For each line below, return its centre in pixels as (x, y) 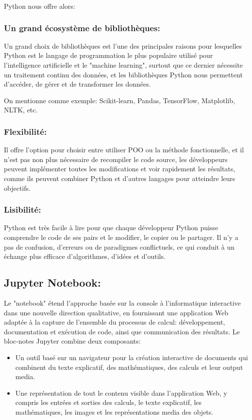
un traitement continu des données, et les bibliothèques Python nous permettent (123, 74)
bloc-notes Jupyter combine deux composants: (72, 341)
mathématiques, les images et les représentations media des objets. (114, 411)
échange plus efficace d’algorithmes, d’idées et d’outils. (85, 256)
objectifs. (17, 188)
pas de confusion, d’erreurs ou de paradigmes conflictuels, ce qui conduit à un (119, 247)
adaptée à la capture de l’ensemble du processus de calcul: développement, (115, 322)
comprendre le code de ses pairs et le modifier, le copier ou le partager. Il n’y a (121, 237)
